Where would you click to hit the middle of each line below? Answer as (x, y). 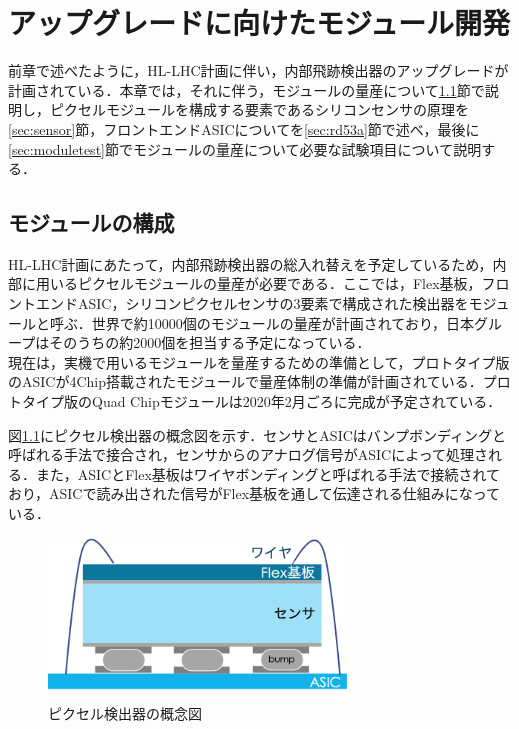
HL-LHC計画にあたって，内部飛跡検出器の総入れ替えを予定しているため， (250, 263)
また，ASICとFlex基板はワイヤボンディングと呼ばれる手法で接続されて (267, 473)
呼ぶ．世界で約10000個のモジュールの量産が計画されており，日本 (261, 322)
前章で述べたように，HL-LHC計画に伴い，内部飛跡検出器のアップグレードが (258, 70)
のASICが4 (42, 381)
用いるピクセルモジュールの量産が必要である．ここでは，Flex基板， (258, 283)
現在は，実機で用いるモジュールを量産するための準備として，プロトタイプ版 (259, 361)
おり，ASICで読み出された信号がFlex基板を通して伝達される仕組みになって (254, 493)
